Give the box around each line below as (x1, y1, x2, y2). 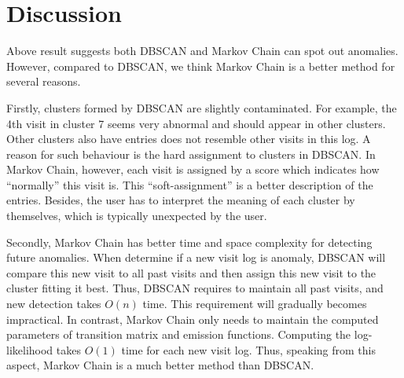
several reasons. (6, 73, 81, 90)
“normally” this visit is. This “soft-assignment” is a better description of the (6, 176, 373, 193)
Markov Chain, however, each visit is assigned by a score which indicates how (6, 161, 380, 178)
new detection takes (6, 295, 101, 312)
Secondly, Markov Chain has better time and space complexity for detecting (6, 233, 373, 250)
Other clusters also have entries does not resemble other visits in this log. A (6, 130, 371, 147)
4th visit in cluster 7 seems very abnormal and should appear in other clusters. (6, 115, 386, 131)
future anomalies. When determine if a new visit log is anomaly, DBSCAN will (6, 249, 386, 266)
